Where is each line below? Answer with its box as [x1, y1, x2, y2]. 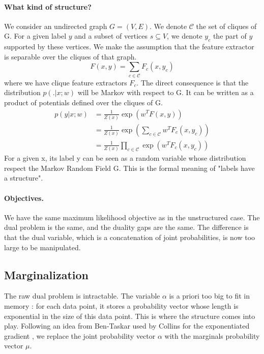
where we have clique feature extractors [4, 77, 127, 87]
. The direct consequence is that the [136, 77, 249, 87]
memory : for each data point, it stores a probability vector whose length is [4, 300, 239, 311]
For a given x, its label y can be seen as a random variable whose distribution [4, 153, 246, 163]
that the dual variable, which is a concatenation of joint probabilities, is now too [4, 231, 255, 242]
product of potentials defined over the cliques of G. [4, 97, 163, 107]
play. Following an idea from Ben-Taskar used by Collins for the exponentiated [4, 320, 250, 331]
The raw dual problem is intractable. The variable [4, 290, 160, 301]
